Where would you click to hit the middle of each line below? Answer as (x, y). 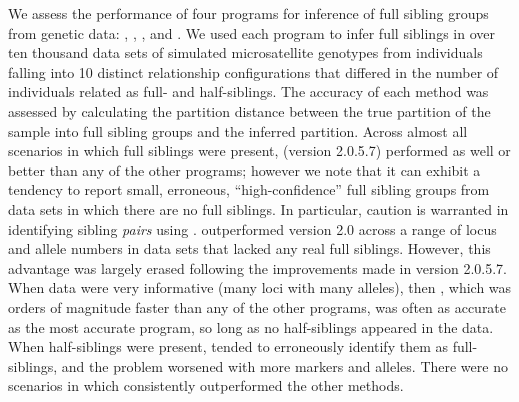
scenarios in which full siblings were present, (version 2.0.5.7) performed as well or (259, 150)
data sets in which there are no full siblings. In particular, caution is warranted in (258, 208)
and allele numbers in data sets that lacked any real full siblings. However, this (249, 248)
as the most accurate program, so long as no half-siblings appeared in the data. (251, 326)
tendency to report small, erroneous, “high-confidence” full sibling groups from (249, 189)
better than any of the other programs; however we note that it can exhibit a (244, 169)
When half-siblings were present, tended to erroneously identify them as (228, 346)
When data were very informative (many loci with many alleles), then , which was (260, 287)
